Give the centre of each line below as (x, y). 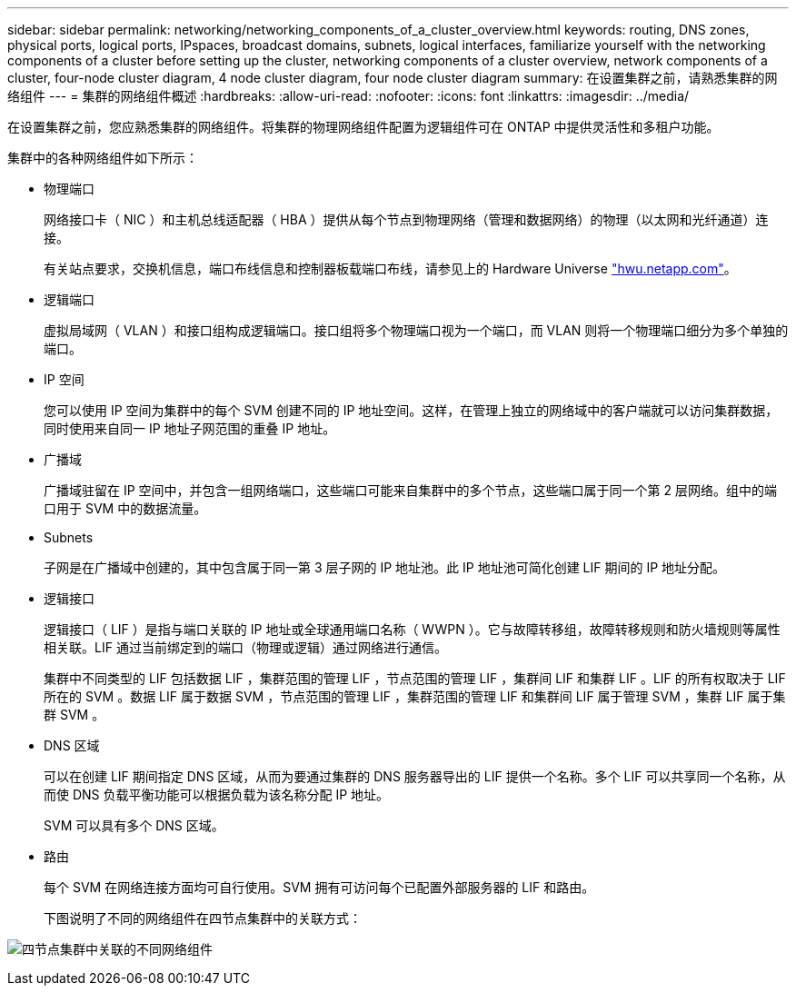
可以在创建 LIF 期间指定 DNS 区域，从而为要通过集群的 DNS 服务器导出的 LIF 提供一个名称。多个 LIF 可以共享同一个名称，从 (415, 776)
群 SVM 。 (75, 715)
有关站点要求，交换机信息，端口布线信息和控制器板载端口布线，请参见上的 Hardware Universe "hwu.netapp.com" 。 (390, 268)
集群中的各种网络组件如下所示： (103, 158)
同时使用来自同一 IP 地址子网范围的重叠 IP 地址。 (190, 428)
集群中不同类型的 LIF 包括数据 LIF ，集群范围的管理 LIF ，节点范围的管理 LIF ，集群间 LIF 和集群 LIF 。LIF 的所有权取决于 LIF (415, 678)
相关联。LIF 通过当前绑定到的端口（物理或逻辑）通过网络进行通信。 (245, 647)
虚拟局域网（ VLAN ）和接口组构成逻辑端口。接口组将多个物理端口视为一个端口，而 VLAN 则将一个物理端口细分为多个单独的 (416, 330)
